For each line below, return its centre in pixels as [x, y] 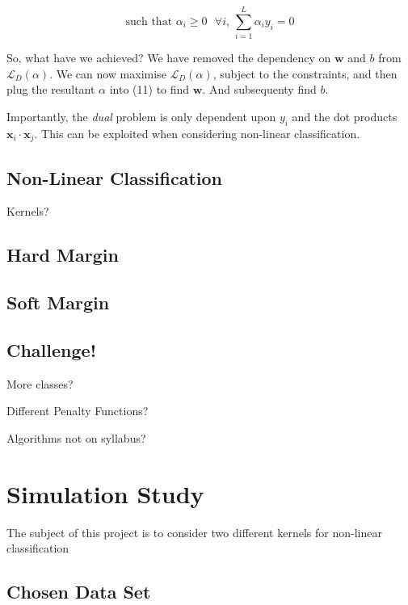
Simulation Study [105, 493]
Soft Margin [58, 302]
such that [149, 21]
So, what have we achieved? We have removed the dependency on [169, 58]
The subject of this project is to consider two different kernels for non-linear [194, 532]
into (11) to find [149, 89]
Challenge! [51, 349]
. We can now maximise [108, 73]
